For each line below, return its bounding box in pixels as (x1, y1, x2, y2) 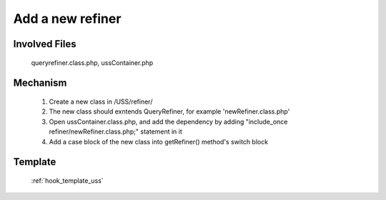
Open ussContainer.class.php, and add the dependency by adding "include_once (49, 117, 288, 126)
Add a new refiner (13, 11, 122, 26)
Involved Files (13, 38, 76, 50)
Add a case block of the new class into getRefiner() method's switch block (49, 137, 268, 146)
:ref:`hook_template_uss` (31, 176, 104, 185)
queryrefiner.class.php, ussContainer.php (31, 58, 154, 67)
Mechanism (13, 77, 67, 89)
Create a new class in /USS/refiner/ (49, 97, 153, 106)
